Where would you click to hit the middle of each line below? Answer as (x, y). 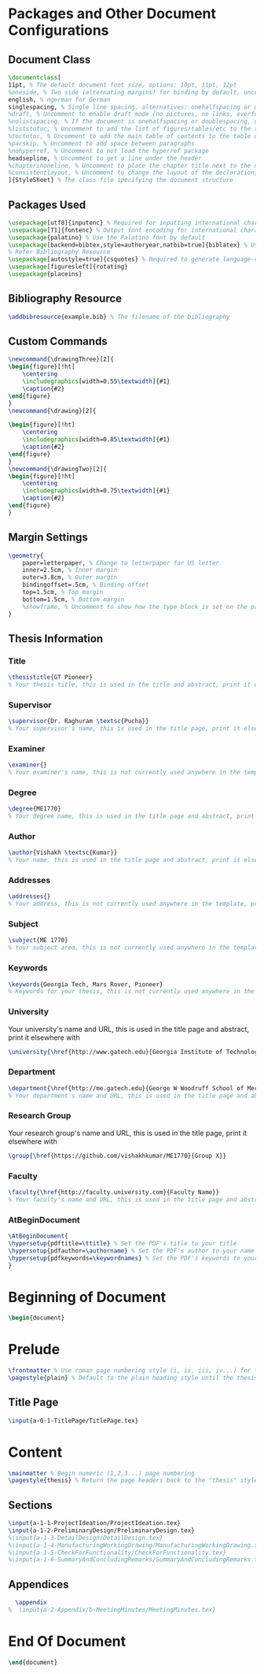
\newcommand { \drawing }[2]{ (52, 410)
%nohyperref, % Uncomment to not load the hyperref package (109, 150)
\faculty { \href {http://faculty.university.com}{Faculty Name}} (114, 1192)
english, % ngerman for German (59, 99)
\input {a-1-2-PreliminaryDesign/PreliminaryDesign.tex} (101, 1530)
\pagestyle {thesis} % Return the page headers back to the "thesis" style (133, 1481)
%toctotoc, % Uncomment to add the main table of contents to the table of (135, 136)
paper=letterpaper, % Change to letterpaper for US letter (121, 563)
